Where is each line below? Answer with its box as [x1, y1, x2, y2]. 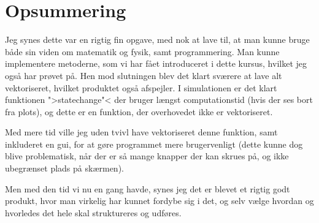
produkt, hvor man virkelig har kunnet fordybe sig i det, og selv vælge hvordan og [5, 194, 314, 207]
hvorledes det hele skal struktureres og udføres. [5, 206, 182, 219]
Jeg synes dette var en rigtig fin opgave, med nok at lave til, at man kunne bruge [5, 33, 310, 46]
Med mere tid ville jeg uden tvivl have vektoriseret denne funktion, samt [5, 126, 278, 138]
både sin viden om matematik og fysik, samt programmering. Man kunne [5, 45, 280, 58]
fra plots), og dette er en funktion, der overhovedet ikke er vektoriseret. [5, 105, 273, 118]
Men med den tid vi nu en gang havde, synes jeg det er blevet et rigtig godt [5, 182, 290, 195]
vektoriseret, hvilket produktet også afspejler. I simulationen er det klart [5, 81, 277, 94]
